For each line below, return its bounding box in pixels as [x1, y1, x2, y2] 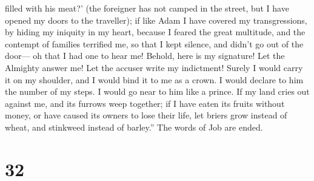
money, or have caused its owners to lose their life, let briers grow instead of [5, 109, 287, 121]
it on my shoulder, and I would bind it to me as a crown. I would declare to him [5, 73, 304, 86]
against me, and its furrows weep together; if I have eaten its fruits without [5, 97, 285, 109]
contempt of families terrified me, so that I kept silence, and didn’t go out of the [5, 37, 304, 50]
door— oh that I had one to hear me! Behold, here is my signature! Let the [5, 49, 285, 62]
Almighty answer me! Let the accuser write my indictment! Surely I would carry [5, 61, 303, 73]
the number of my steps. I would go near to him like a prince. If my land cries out [5, 85, 310, 98]
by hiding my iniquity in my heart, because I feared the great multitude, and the [5, 26, 306, 38]
